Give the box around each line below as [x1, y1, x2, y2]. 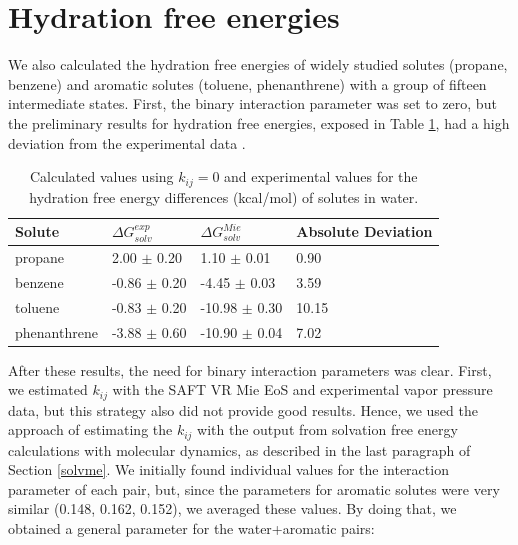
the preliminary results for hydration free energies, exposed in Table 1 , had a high [8, 112, 510, 133]
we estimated [8, 379, 88, 400]
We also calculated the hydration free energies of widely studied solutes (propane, [8, 54, 508, 75]
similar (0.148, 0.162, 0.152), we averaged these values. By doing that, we [8, 498, 457, 519]
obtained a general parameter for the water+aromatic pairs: [8, 518, 375, 539]
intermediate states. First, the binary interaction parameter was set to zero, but [8, 93, 497, 114]
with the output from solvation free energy [197, 419, 458, 440]
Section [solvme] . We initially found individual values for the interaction [8, 459, 449, 480]
